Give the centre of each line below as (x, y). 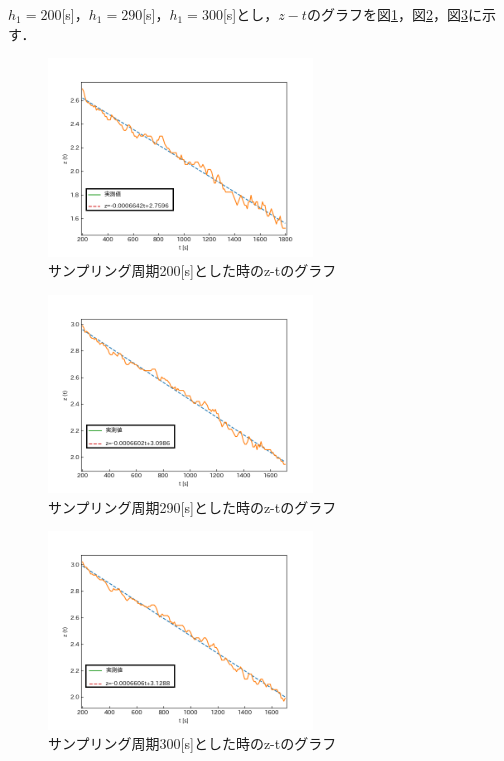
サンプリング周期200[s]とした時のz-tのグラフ (192, 270)
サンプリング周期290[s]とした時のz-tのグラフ (192, 506)
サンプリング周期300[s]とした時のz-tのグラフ (192, 743)
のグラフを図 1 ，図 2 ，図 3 (387, 14)
